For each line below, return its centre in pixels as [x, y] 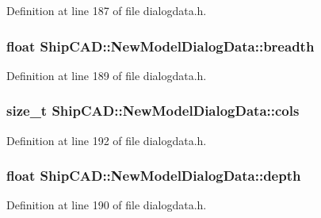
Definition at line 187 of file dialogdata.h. [107, 10]
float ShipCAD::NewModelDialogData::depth [154, 176]
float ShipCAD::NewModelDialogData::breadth [160, 46]
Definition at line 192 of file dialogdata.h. [107, 140]
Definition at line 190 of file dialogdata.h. [107, 205]
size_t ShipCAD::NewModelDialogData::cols [153, 111]
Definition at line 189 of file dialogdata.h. [107, 75]
